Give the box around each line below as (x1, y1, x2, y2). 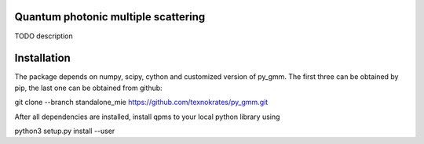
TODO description (14, 31, 74, 41)
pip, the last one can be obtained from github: (14, 83, 163, 92)
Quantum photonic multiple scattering (14, 10, 206, 23)
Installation (14, 52, 71, 65)
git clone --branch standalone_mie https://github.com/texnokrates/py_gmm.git (14, 98, 269, 107)
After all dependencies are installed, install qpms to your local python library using (14, 112, 280, 121)
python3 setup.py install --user (14, 126, 115, 135)
